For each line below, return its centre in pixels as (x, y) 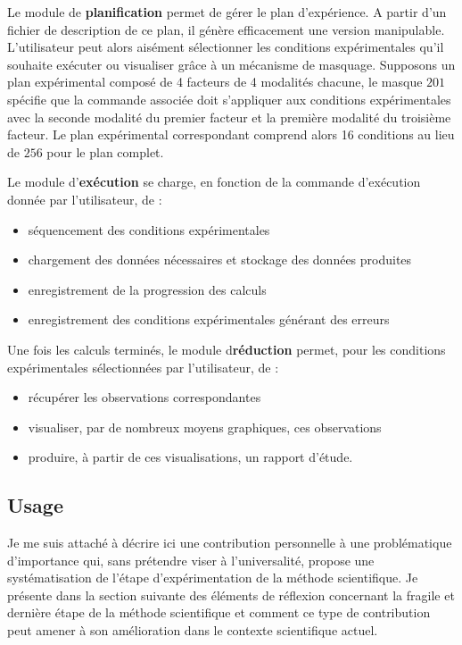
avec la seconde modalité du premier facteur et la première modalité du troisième (229, 117)
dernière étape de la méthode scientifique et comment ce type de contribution (219, 612)
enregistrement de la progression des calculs (147, 289)
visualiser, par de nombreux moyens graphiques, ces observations (205, 427)
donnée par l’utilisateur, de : (85, 199)
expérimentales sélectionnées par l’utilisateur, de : (143, 367)
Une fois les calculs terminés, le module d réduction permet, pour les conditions (227, 349)
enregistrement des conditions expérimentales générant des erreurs (209, 319)
